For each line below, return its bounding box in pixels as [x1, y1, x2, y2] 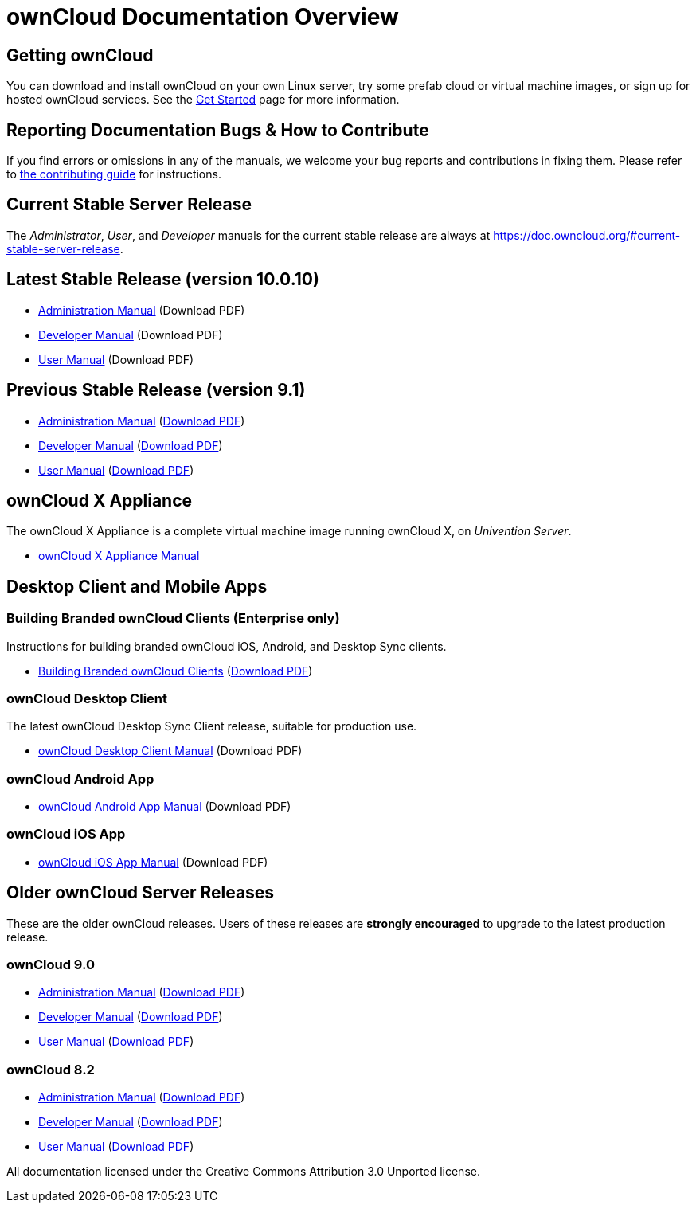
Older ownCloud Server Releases [6, 882, 275, 903]
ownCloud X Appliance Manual [38, 549, 200, 563]
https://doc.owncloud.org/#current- [493, 228, 681, 242]
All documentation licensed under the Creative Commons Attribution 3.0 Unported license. [6, 1164, 480, 1179]
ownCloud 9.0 [6, 957, 96, 973]
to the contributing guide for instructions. [6, 167, 221, 182]
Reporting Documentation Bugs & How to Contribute [6, 119, 429, 140]
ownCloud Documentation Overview [6, 3, 399, 30]
